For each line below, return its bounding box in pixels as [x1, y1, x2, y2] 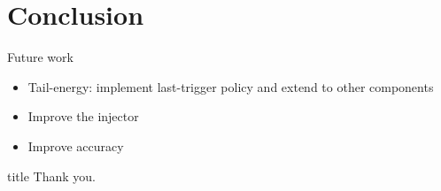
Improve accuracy [27, 136, 124, 155]
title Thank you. [7, 166, 96, 185]
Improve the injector [27, 107, 139, 126]
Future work [7, 48, 73, 66]
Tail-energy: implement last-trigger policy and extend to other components [27, 77, 434, 95]
